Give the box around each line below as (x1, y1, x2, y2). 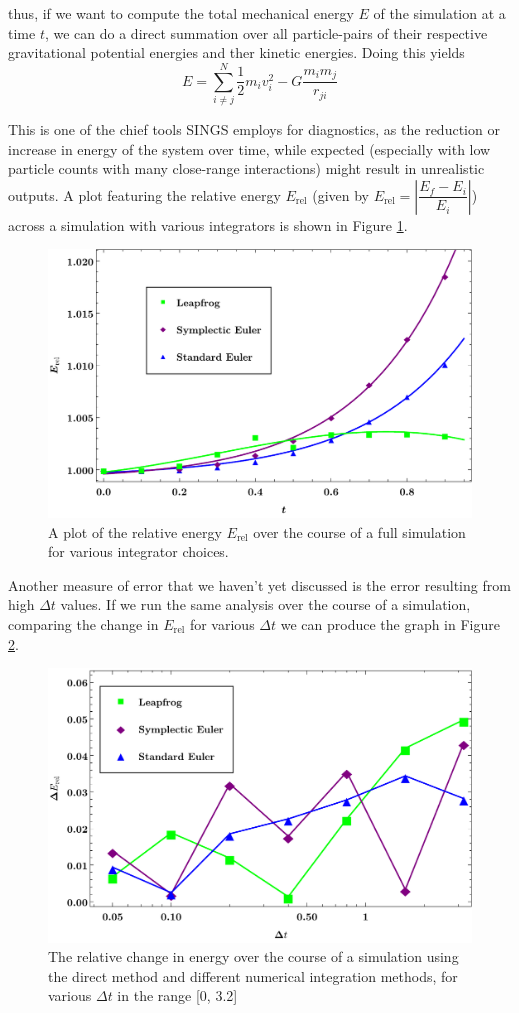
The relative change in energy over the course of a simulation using (48, 946, 459, 967)
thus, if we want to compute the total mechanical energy (8, 3, 354, 23)
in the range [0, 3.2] (117, 985, 238, 1006)
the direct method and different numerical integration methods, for (48, 965, 458, 986)
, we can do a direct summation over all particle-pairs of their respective (44, 22, 488, 43)
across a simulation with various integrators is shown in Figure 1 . (8, 214, 408, 235)
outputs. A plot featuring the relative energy (8, 184, 281, 205)
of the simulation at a (373, 3, 506, 23)
